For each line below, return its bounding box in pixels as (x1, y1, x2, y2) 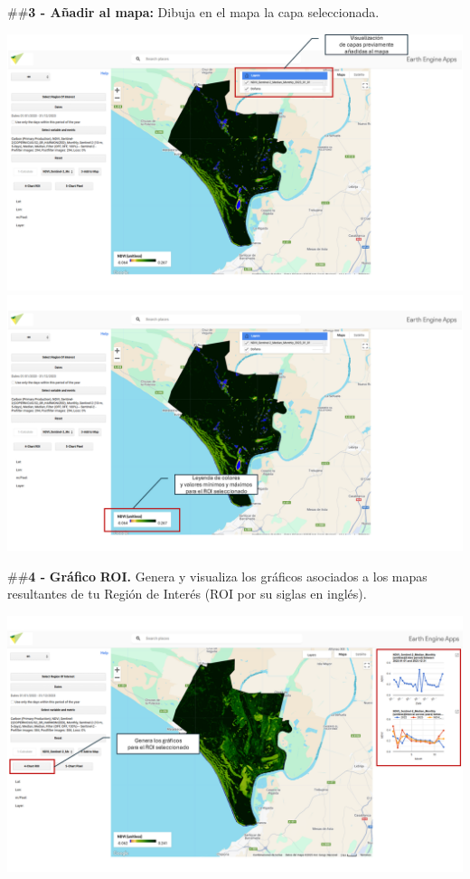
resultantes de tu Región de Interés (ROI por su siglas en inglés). (7, 584, 367, 603)
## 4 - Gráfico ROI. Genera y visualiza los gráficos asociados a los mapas (7, 566, 428, 585)
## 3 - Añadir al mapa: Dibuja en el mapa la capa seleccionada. (7, 3, 380, 21)
